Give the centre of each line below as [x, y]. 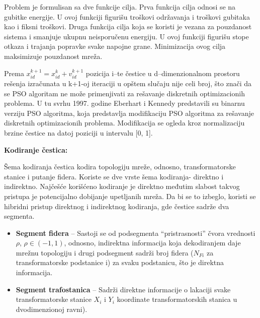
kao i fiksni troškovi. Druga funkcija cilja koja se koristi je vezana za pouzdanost [128, 26]
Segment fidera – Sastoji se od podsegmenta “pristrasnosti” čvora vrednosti [136, 233]
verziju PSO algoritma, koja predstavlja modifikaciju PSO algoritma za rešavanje [129, 113]
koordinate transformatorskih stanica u [177, 299]
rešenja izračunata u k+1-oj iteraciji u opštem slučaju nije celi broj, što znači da [128, 83]
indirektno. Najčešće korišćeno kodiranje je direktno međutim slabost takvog [122, 186]
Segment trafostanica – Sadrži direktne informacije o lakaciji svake [123, 289]
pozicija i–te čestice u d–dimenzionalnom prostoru [163, 73]
